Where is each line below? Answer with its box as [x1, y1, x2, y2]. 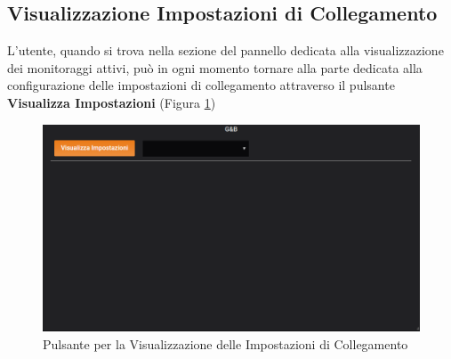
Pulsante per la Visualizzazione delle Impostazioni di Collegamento [43, 334, 408, 353]
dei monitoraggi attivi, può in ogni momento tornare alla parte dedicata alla [7, 58, 423, 77]
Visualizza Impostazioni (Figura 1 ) [7, 93, 216, 111]
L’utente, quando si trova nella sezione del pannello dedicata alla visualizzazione [7, 41, 444, 60]
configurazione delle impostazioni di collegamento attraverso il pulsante [7, 76, 395, 94]
